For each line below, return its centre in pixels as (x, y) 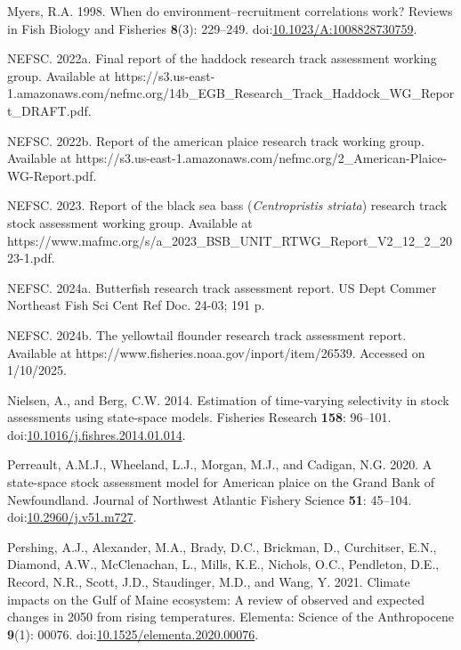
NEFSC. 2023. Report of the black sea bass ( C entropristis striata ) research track (227, 205)
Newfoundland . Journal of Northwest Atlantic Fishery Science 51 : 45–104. (210, 499)
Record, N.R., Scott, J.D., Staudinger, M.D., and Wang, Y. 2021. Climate (209, 582)
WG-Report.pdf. (52, 175)
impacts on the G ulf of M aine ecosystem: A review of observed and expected (216, 599)
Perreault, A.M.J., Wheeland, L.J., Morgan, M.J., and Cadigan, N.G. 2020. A (220, 464)
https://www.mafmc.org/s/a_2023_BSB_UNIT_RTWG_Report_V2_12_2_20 (230, 240)
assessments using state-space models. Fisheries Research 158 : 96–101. (199, 417)
